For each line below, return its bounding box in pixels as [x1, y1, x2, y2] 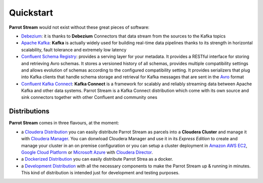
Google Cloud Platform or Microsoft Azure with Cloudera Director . [21, 149, 153, 155]
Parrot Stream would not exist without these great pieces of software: [9, 24, 150, 30]
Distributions [9, 107, 50, 115]
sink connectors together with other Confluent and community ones [21, 94, 158, 100]
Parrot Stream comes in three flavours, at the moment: [9, 120, 119, 126]
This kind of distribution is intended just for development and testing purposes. [21, 170, 180, 176]
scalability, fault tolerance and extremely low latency [21, 47, 127, 53]
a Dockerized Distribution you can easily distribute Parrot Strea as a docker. [21, 156, 173, 162]
